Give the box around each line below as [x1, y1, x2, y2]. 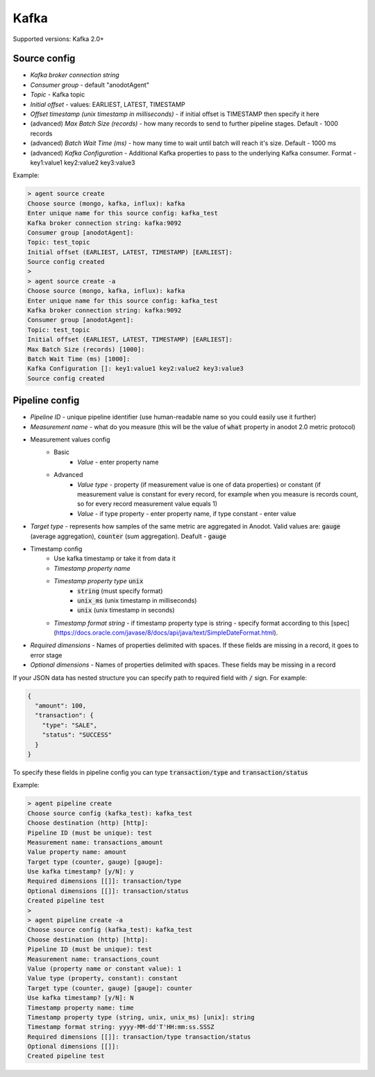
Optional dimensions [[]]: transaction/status [27, 887, 189, 895]
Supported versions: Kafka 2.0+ [12, 35, 104, 43]
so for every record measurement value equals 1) [77, 500, 218, 508]
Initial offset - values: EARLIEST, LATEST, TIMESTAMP [30, 100, 185, 108]
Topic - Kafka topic [30, 90, 85, 99]
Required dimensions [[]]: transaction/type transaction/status [27, 1033, 251, 1041]
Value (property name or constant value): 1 [27, 965, 182, 972]
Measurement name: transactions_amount [27, 838, 163, 846]
